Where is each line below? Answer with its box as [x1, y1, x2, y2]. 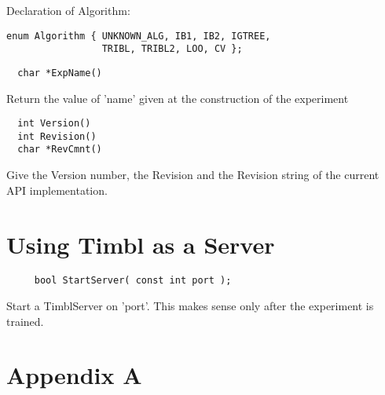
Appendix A [6, 359, 142, 391]
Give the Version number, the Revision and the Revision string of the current [6, 166, 379, 183]
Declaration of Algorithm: [6, 2, 130, 18]
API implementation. [6, 181, 108, 198]
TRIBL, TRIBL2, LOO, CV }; [101, 43, 243, 55]
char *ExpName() [17, 67, 102, 79]
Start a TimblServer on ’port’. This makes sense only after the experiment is [6, 298, 374, 314]
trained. [6, 313, 44, 329]
